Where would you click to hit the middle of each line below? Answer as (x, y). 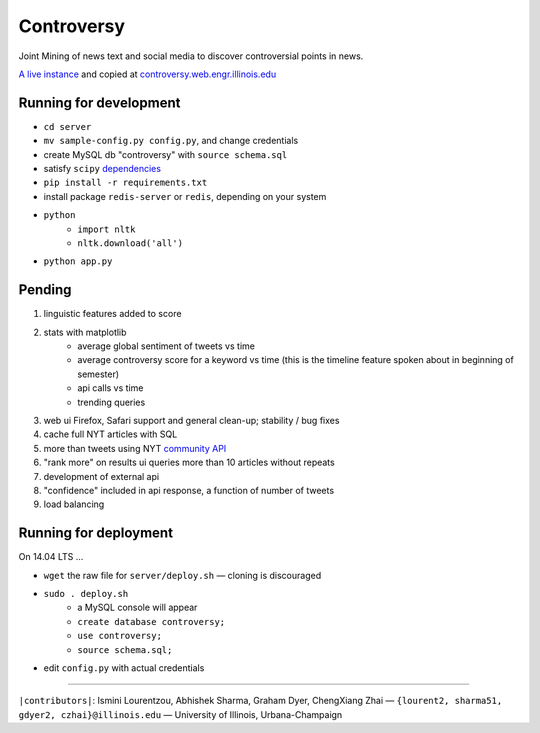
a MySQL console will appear (137, 607)
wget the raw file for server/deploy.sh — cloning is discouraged (182, 575)
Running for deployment (96, 533)
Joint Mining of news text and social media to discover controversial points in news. (191, 56)
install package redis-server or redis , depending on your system (185, 196)
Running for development (99, 102)
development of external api (101, 476)
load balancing (74, 504)
